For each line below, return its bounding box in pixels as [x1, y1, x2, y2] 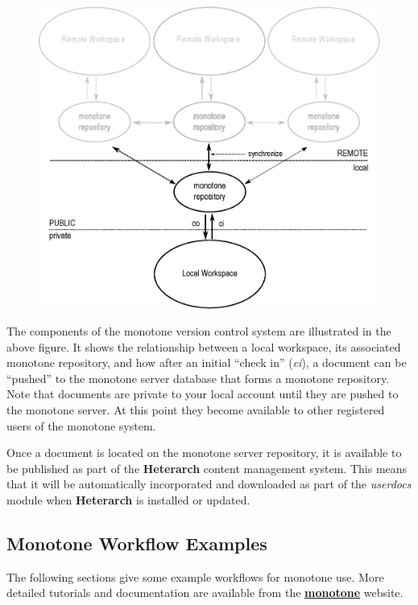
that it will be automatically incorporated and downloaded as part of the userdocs [6, 475, 412, 492]
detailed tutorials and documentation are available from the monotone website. [6, 584, 404, 601]
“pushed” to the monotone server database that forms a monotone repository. [6, 369, 390, 386]
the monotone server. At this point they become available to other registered [6, 401, 385, 418]
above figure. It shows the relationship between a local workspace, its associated [6, 338, 401, 355]
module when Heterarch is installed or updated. [6, 492, 250, 508]
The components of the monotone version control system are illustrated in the [6, 323, 391, 340]
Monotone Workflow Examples [6, 531, 267, 556]
